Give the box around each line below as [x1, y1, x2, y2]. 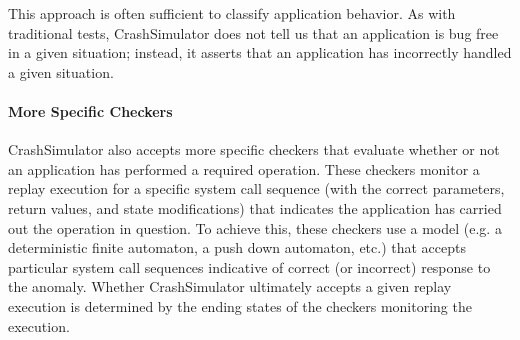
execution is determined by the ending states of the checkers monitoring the [8, 295, 472, 316]
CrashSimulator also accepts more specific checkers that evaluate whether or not [8, 139, 500, 160]
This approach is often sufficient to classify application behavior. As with [8, 3, 456, 23]
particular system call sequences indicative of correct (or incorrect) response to [8, 256, 491, 277]
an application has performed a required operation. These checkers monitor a [8, 158, 480, 179]
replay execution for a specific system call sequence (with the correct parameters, [8, 178, 505, 199]
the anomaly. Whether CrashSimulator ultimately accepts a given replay [8, 276, 452, 297]
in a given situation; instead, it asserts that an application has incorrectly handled [8, 42, 512, 63]
